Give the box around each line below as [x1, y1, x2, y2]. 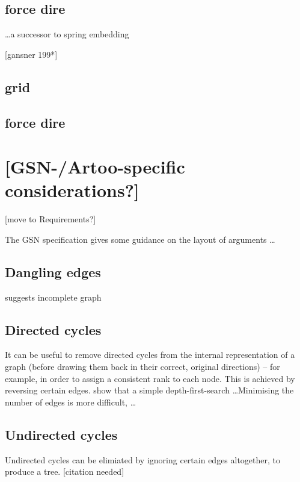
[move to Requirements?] [5, 213, 96, 225]
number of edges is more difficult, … [5, 395, 136, 408]
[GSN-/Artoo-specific [5, 154, 185, 179]
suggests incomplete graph [5, 290, 102, 303]
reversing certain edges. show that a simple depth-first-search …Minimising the [5, 384, 294, 396]
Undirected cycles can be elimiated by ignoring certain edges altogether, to [5, 453, 281, 466]
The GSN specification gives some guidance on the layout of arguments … [5, 233, 275, 245]
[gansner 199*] [5, 48, 58, 60]
